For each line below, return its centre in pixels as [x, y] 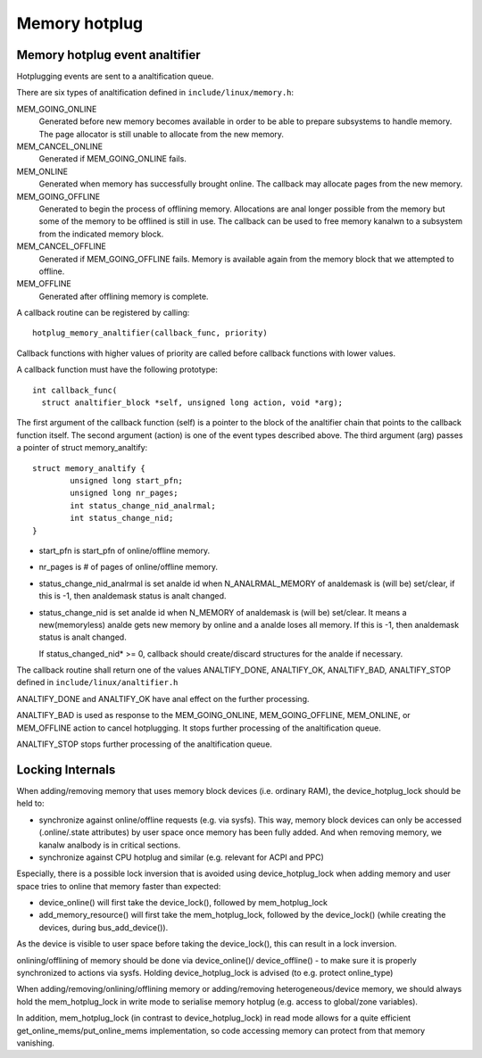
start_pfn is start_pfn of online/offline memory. [124, 550]
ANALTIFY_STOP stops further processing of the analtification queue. [144, 744]
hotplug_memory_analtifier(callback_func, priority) [150, 333]
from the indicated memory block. [101, 234]
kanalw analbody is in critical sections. [110, 845]
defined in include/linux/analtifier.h [97, 682]
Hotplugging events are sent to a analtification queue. [115, 77]
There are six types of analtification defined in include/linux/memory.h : [155, 93]
